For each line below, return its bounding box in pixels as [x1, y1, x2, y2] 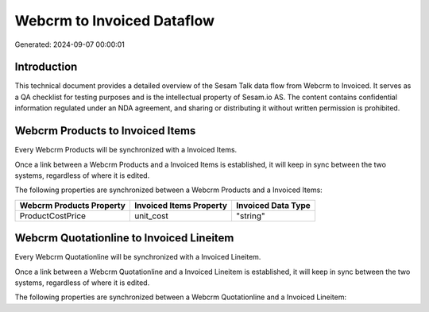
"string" [235, 210, 265, 221]
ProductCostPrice [19, 210, 87, 221]
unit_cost [133, 210, 168, 221]
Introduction [14, 60, 78, 74]
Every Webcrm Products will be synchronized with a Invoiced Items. [14, 145, 238, 155]
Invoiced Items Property [133, 199, 228, 210]
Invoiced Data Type [235, 199, 311, 210]
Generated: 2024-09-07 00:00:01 [14, 40, 125, 49]
